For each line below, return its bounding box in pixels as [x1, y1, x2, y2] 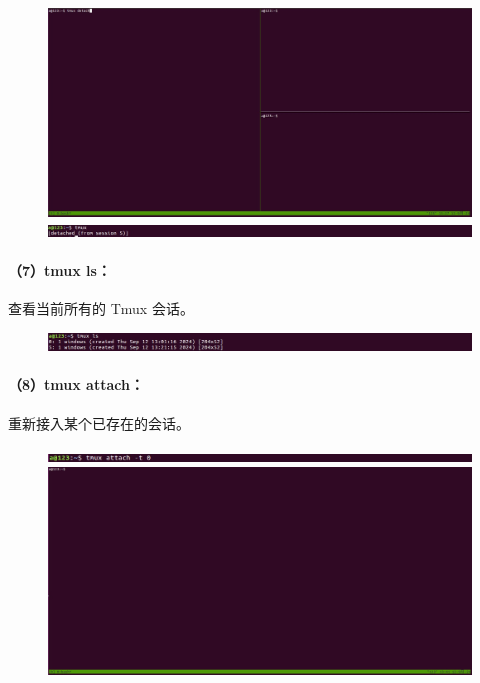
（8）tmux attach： [8, 374, 144, 395]
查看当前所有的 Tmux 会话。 [8, 298, 194, 319]
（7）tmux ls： [8, 259, 111, 280]
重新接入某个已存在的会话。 [8, 412, 190, 433]
